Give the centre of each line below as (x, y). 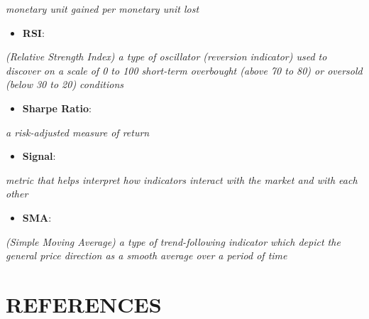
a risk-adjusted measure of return (78, 132)
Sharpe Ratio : (57, 108)
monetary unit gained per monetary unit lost (103, 9)
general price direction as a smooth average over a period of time (147, 255)
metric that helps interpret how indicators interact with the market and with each (182, 179)
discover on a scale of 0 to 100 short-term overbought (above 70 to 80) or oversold (184, 70)
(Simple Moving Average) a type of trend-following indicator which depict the (173, 241)
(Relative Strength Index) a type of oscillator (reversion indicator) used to (166, 56)
